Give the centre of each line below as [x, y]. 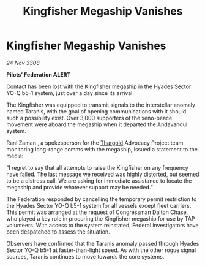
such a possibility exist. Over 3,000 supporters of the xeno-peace [89, 118]
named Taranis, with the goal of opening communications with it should [96, 111]
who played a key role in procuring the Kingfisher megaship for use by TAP [101, 218]
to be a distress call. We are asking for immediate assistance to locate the [99, 180]
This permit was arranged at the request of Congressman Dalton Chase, [97, 212]
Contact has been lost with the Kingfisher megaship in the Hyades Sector [99, 86]
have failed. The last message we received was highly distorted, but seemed [103, 174]
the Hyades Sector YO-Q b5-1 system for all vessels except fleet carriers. [99, 205]
